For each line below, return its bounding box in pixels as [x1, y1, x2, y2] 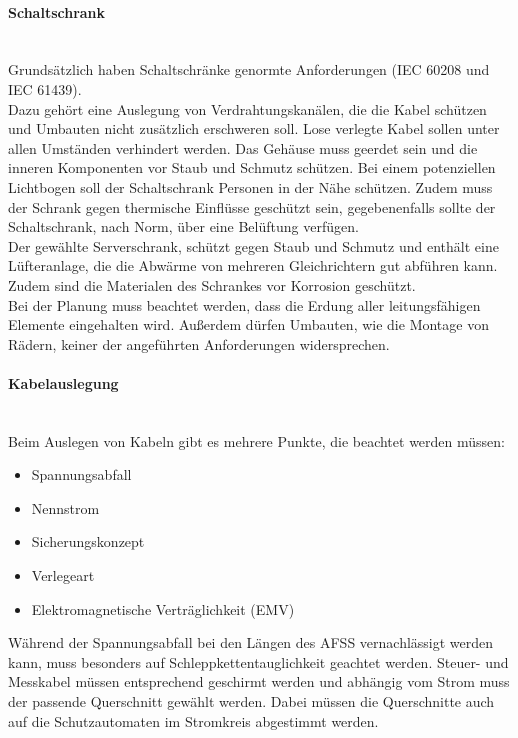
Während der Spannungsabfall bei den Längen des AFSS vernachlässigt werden [8, 632, 494, 653]
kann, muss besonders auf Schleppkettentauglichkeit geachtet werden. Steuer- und [8, 651, 509, 672]
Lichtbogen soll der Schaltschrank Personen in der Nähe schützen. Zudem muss [8, 176, 493, 197]
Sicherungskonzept [31, 531, 145, 552]
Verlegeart [31, 565, 95, 586]
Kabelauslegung [8, 372, 119, 393]
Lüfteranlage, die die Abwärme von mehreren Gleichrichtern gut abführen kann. [8, 255, 498, 276]
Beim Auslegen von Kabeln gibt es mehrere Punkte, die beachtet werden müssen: [8, 430, 505, 451]
